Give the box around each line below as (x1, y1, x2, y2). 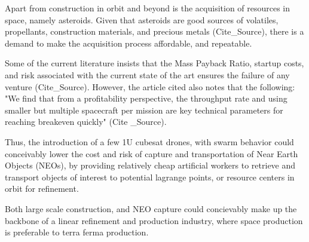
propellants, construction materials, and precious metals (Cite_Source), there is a (5, 25, 304, 38)
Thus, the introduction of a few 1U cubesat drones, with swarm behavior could (5, 135, 294, 148)
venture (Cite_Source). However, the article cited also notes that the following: (5, 80, 295, 93)
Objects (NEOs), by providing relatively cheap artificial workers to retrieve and (5, 159, 296, 171)
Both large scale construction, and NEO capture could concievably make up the (5, 202, 297, 215)
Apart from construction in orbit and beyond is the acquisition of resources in (5, 2, 290, 14)
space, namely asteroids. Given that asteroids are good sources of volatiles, (5, 13, 279, 26)
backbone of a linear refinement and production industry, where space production (5, 214, 303, 226)
